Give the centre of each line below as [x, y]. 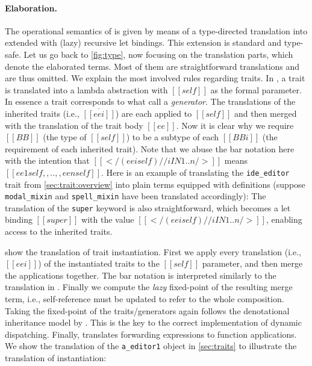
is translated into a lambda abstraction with [86, 89]
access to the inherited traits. [59, 231]
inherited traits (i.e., [42, 113]
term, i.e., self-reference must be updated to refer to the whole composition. [145, 299]
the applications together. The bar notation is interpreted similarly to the [141, 275]
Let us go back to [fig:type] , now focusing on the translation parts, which [158, 54]
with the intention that [47, 160]
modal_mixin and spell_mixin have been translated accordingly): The [136, 196]
